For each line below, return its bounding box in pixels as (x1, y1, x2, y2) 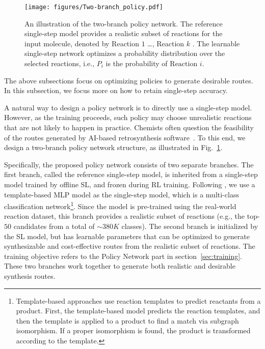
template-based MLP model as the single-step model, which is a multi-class (4, 189, 239, 199)
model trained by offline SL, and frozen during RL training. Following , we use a (4, 179, 255, 189)
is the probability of (105, 58, 168, 69)
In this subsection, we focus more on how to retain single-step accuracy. (4, 85, 228, 96)
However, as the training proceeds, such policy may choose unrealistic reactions (4, 112, 252, 123)
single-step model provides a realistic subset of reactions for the (24, 28, 223, 39)
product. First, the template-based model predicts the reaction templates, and (16, 305, 260, 316)
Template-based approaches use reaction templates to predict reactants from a (16, 295, 261, 306)
